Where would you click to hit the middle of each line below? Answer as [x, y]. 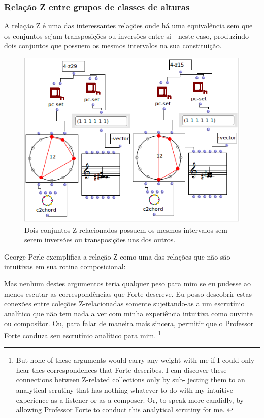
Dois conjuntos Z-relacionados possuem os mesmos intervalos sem [126, 229]
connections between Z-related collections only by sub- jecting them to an [130, 380]
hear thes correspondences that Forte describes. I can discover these [121, 369]
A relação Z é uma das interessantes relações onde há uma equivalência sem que [128, 26]
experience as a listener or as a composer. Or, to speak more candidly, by [130, 399]
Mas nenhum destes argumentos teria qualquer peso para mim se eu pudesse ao [128, 283]
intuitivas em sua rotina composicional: [65, 266]
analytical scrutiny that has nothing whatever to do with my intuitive [125, 389]
